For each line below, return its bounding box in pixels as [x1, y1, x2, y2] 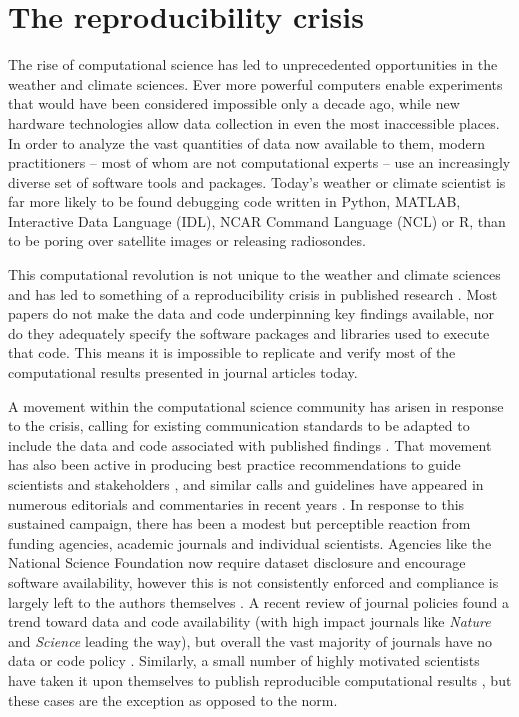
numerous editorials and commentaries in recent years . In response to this [8, 493, 465, 514]
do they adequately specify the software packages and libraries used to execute [8, 322, 490, 343]
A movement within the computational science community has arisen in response [8, 395, 504, 416]
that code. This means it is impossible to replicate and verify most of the [8, 342, 456, 363]
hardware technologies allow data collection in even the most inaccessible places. [8, 112, 500, 133]
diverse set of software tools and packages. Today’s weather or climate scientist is [8, 171, 506, 192]
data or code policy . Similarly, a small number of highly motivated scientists [8, 650, 480, 671]
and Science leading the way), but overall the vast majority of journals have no [8, 630, 493, 651]
